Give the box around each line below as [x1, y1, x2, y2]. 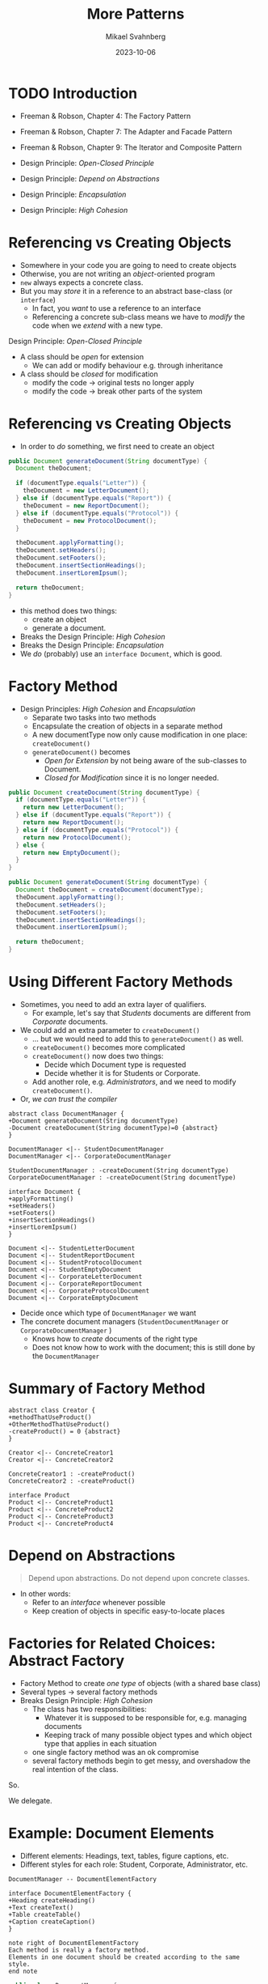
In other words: [19, 1588, 71, 1599]
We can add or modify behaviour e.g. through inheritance [31, 360, 224, 370]
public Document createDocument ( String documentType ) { [8, 788, 200, 797]
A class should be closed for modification [19, 369, 159, 379]
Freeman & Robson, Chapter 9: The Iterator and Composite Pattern [19, 142, 242, 152]
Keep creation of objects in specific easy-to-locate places [31, 1606, 225, 1616]
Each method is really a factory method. [8, 1946, 150, 1954]
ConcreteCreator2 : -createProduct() [8, 1476, 136, 1485]
